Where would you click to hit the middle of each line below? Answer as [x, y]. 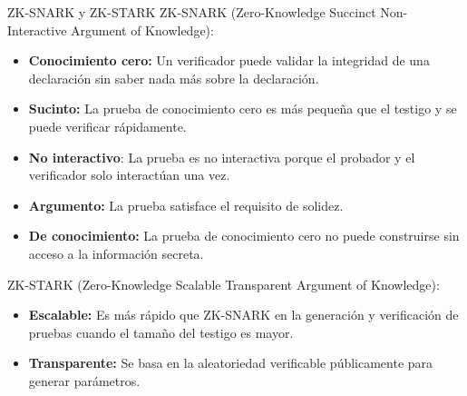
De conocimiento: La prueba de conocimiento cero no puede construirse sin [244, 236]
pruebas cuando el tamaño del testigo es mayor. [161, 332]
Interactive [37, 30]
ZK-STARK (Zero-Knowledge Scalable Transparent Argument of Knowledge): [224, 284]
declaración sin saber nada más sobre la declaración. [174, 78]
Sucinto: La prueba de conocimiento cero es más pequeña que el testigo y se [243, 109]
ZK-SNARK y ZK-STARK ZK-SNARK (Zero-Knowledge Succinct [192, 12]
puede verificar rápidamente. [107, 126]
